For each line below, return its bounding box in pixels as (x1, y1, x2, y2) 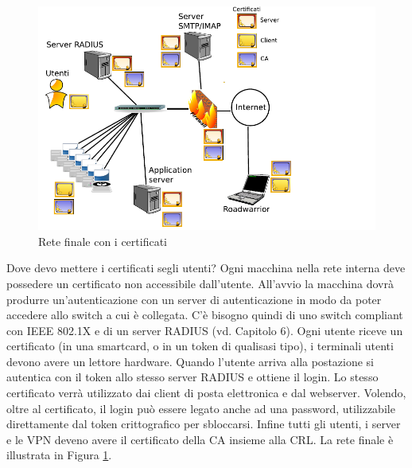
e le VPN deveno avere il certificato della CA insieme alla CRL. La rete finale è (6, 431, 394, 447)
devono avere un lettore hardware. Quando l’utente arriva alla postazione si (6, 353, 375, 369)
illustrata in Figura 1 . (6, 447, 112, 463)
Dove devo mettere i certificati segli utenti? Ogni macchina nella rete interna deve (6, 259, 406, 276)
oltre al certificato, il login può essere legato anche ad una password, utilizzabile (6, 400, 395, 416)
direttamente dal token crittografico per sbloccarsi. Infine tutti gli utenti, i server (6, 415, 401, 432)
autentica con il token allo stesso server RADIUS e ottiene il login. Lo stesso (6, 369, 379, 385)
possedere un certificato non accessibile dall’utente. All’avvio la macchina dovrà (6, 275, 394, 291)
